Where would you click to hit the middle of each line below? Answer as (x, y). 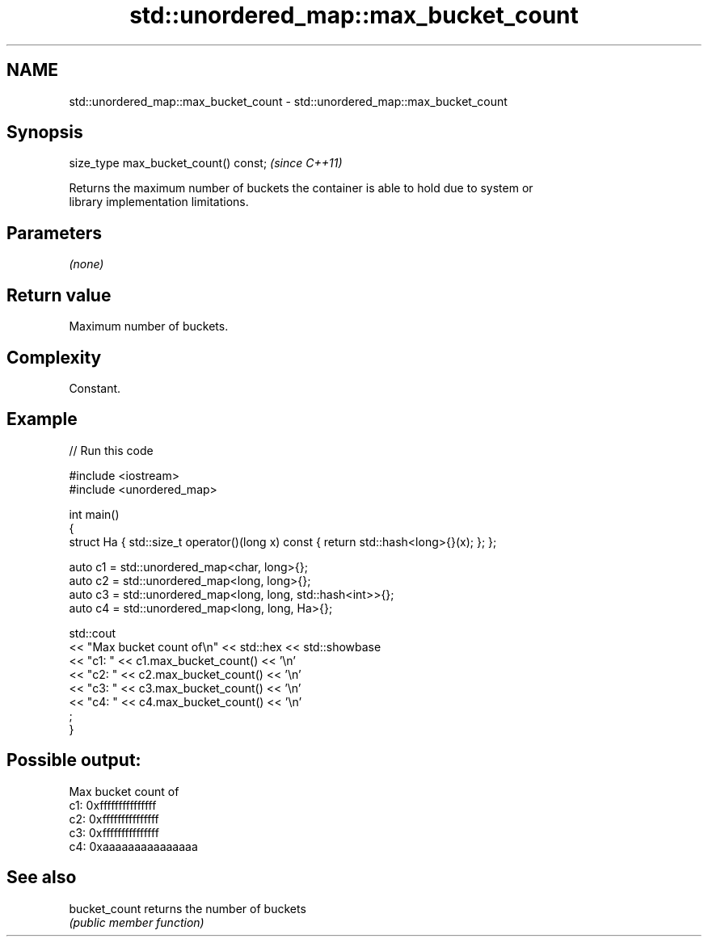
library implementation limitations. (159, 202)
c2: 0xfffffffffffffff (114, 819)
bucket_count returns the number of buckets (188, 908)
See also (42, 878)
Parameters (54, 233)
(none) (86, 264)
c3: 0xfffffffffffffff (114, 832)
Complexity (54, 357)
